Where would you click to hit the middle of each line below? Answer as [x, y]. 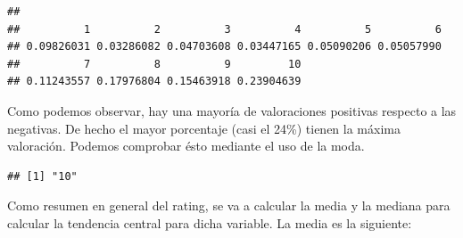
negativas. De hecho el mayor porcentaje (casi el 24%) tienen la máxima [204, 128]
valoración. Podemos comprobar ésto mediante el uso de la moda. [186, 146]
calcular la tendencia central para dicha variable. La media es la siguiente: [210, 222]
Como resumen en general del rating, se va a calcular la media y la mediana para [229, 205]
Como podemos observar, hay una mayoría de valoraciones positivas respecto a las [232, 110]
